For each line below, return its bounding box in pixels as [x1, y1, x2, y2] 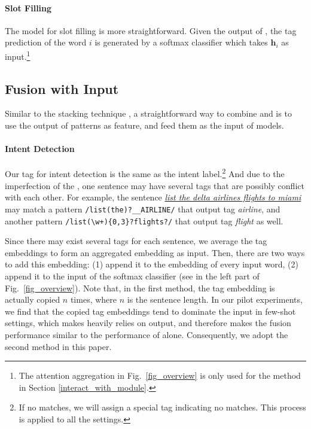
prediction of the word [5, 36, 87, 48]
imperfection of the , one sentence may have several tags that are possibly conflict [5, 179, 304, 191]
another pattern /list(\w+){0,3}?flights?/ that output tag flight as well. [5, 214, 283, 227]
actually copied [5, 293, 60, 306]
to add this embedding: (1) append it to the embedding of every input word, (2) [5, 258, 298, 270]
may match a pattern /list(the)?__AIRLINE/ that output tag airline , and [5, 202, 280, 215]
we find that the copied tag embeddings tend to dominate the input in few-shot [5, 305, 296, 317]
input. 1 [5, 48, 31, 62]
